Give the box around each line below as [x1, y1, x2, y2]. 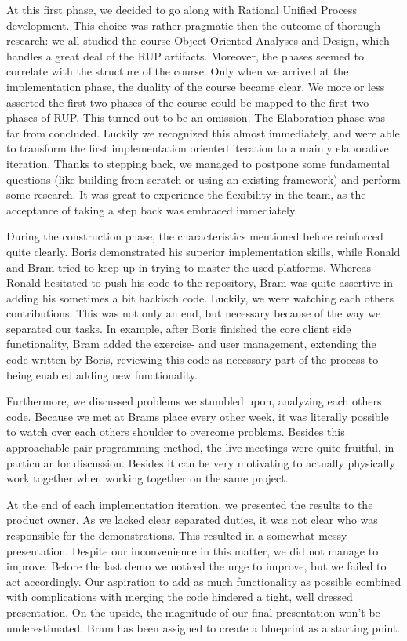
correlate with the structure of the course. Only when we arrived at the [6, 63, 349, 79]
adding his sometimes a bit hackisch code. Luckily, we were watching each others [6, 289, 394, 306]
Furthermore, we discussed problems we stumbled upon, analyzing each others [6, 393, 382, 409]
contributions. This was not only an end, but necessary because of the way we [6, 305, 381, 321]
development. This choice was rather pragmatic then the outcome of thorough [6, 16, 381, 33]
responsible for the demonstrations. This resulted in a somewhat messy [6, 527, 347, 543]
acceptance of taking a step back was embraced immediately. [6, 201, 298, 218]
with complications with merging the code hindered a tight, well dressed [6, 588, 353, 605]
